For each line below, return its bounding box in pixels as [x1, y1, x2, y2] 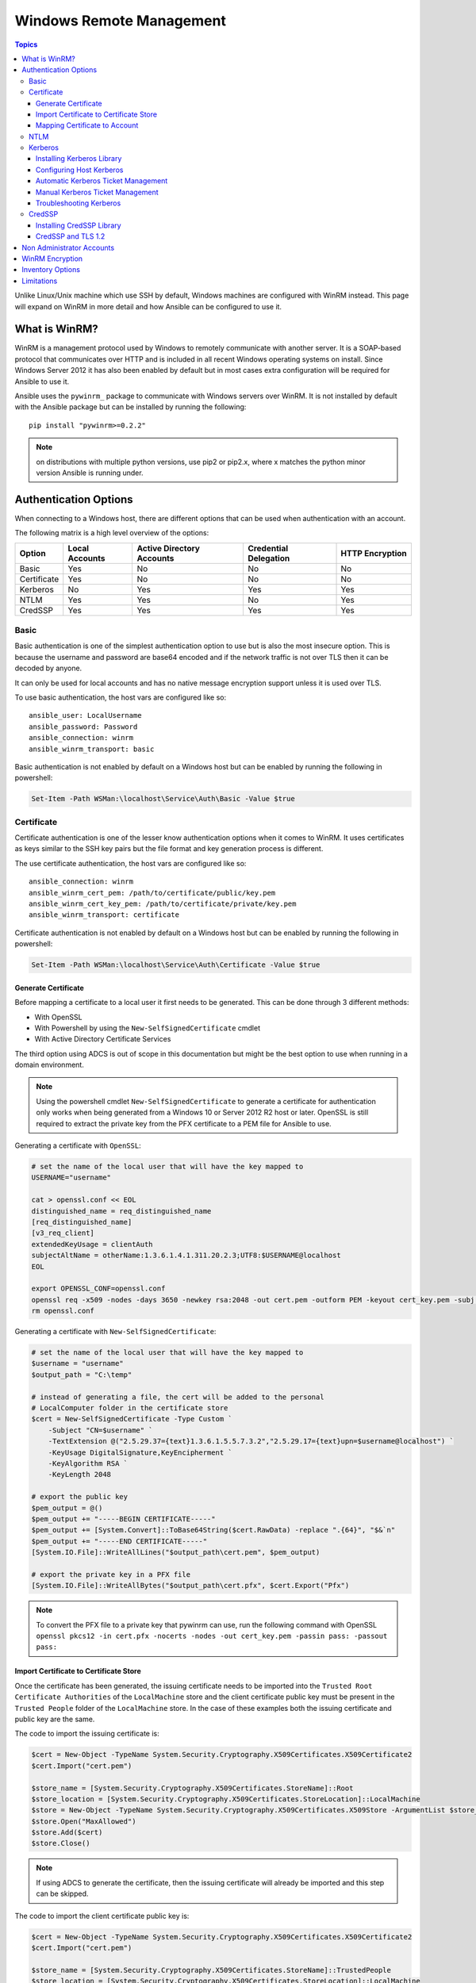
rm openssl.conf [31, 1306, 95, 1316]
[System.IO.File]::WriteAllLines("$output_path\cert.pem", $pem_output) [31, 1548, 321, 1557]
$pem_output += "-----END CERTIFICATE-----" [31, 1536, 208, 1546]
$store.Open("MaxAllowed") [31, 1816, 136, 1826]
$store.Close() [31, 1839, 90, 1848]
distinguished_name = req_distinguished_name [31, 1206, 212, 1215]
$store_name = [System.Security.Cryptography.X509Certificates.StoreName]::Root [31, 1783, 354, 1793]
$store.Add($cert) [31, 1828, 103, 1837]
